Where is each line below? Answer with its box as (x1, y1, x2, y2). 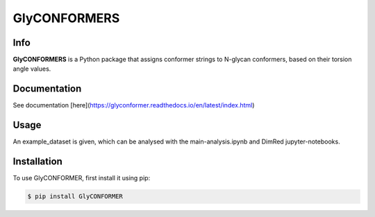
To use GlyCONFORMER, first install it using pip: (12, 174, 151, 182)
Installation (12, 156, 62, 168)
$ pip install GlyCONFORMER (27, 193, 123, 200)
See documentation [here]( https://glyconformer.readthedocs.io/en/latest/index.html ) (12, 101, 255, 110)
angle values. (12, 64, 51, 73)
